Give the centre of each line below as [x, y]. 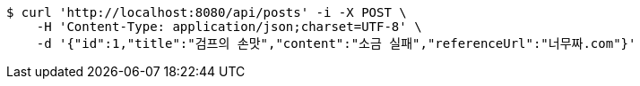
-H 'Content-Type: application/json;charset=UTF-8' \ [229, 27]
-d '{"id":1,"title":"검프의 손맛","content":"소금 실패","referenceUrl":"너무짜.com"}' [336, 43]
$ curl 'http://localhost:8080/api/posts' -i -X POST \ [207, 12]
